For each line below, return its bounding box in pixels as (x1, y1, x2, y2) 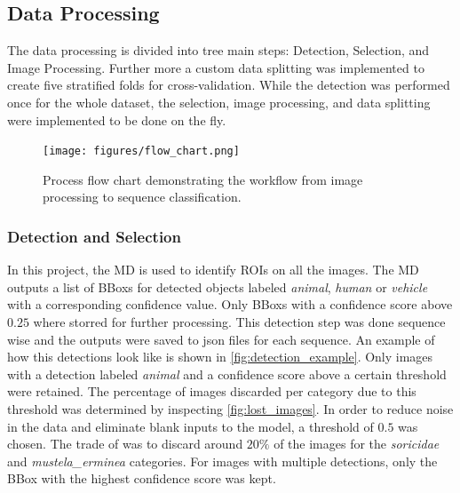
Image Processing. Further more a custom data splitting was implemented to (7, 58, 424, 76)
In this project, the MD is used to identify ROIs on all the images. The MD (7, 260, 419, 279)
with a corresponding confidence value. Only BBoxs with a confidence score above (7, 295, 453, 314)
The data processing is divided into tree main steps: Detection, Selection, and (7, 41, 430, 60)
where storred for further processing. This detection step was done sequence (33, 313, 446, 331)
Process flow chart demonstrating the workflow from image (43, 170, 363, 188)
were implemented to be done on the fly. (7, 110, 226, 129)
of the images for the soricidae (274, 434, 440, 453)
